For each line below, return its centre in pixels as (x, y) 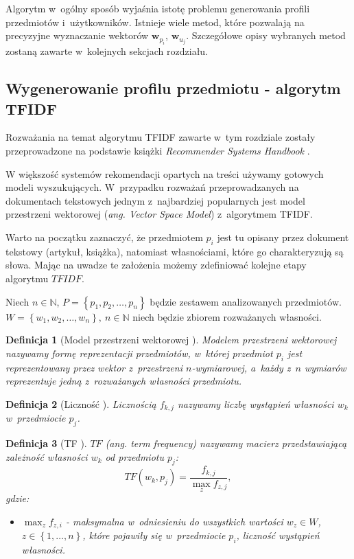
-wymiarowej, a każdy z (241, 367)
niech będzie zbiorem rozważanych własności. (227, 316)
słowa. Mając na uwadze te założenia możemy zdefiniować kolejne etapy (156, 265)
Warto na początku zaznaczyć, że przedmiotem (104, 237)
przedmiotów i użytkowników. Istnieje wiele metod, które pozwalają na (155, 22)
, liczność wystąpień (278, 535)
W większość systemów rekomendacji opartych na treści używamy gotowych (165, 173)
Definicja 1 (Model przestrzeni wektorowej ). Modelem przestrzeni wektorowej (171, 340)
